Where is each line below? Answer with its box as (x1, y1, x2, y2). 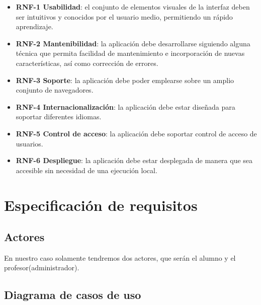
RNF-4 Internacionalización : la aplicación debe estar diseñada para (16, 101, 235, 112)
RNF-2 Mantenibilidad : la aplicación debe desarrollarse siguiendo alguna (16, 38, 250, 48)
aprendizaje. (16, 21, 53, 32)
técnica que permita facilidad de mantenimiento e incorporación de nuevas (16, 48, 245, 58)
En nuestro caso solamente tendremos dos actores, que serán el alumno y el (4, 252, 236, 263)
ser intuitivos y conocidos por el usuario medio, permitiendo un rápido (16, 11, 233, 22)
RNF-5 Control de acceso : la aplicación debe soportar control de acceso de (16, 128, 257, 138)
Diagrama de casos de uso (4, 287, 141, 302)
